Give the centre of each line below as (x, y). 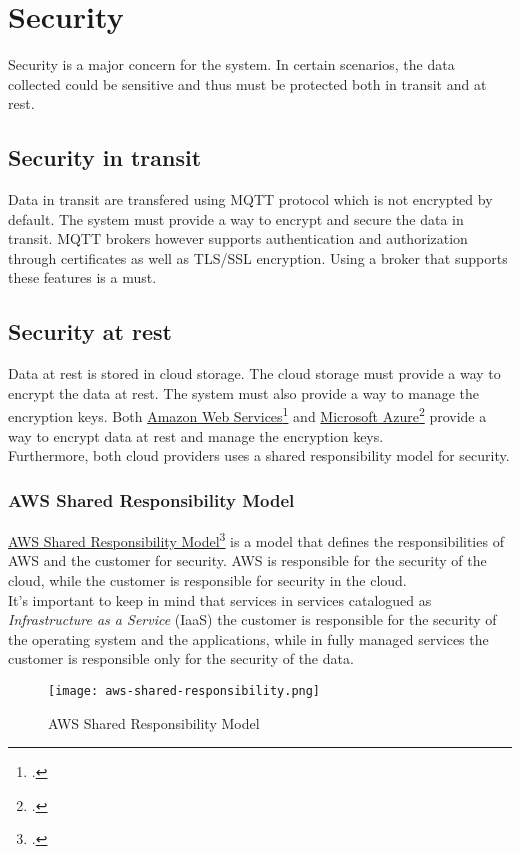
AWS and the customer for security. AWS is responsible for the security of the (247, 560)
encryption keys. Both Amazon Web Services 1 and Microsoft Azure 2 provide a (247, 415)
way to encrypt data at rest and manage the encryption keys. (196, 435)
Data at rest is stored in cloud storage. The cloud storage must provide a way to (254, 373)
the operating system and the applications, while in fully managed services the (248, 638)
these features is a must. (82, 277)
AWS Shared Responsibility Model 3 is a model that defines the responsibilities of (256, 539)
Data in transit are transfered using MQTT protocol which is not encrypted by (250, 199)
